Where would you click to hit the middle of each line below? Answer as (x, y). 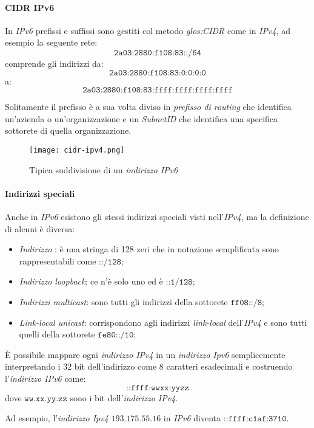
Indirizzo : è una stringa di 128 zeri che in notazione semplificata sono (149, 249)
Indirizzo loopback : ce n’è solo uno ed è (91, 281)
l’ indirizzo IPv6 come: (45, 378)
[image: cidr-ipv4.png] (77, 150)
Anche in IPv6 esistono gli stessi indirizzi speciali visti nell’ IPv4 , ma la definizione (157, 216)
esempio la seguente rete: (51, 42)
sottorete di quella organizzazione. (68, 130)
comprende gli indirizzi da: (54, 63)
